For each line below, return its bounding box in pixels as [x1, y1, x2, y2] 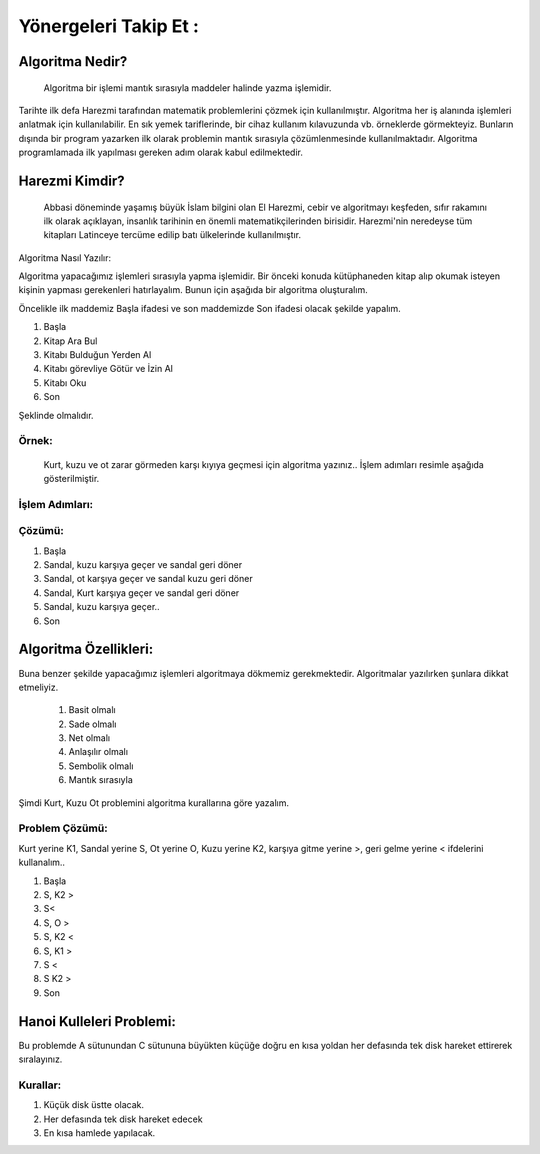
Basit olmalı [68, 704, 117, 716]
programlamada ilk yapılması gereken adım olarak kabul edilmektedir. [18, 146, 304, 159]
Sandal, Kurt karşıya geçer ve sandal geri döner [43, 586, 240, 599]
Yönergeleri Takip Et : [18, 15, 200, 37]
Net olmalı [68, 732, 110, 744]
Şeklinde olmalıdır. [18, 409, 94, 421]
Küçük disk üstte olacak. [43, 1099, 145, 1111]
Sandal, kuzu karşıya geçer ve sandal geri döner [43, 559, 243, 571]
